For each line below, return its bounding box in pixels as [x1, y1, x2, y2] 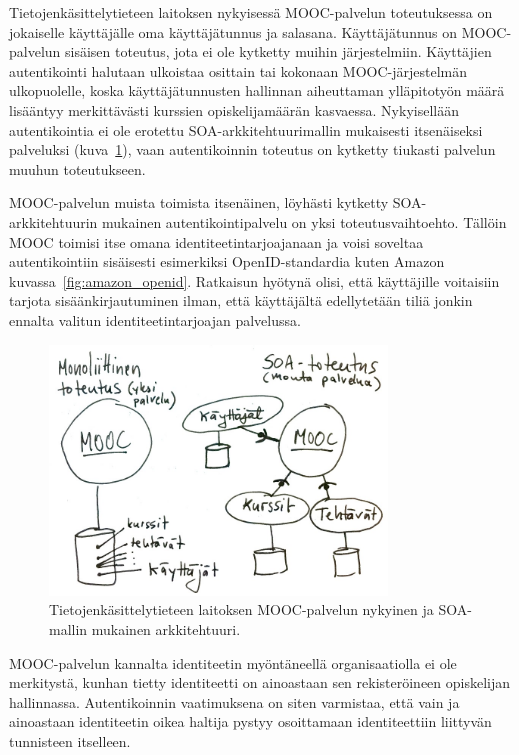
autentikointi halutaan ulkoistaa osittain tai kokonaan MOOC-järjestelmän [9, 60, 468, 81]
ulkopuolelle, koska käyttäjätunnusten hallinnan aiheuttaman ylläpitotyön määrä [9, 80, 505, 101]
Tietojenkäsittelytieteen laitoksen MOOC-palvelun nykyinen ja [49, 599, 434, 620]
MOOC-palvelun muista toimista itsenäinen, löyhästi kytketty [9, 192, 389, 213]
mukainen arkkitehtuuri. [91, 619, 241, 640]
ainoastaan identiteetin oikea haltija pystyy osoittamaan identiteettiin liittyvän [9, 711, 492, 732]
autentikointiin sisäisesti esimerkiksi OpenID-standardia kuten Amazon [9, 251, 445, 272]
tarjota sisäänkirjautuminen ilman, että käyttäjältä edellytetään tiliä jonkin [9, 290, 473, 311]
